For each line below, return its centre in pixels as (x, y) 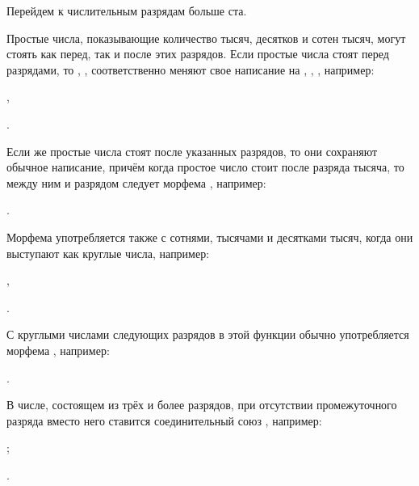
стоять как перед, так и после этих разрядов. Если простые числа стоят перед (198, 54)
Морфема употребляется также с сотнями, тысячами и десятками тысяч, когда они (210, 237)
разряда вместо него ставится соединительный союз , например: (164, 420)
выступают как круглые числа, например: (108, 253)
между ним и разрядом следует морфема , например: (136, 182)
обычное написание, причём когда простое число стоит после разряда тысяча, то (205, 167)
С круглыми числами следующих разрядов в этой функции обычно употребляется (208, 334)
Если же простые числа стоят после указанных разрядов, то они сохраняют (192, 151)
